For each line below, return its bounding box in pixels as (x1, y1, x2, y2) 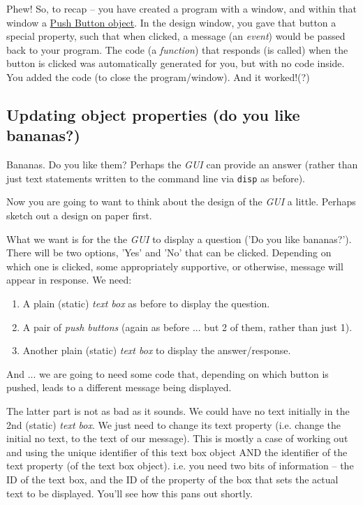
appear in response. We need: (6, 272, 132, 287)
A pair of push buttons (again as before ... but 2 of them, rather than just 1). (22, 319, 353, 334)
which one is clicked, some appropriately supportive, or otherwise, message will (6, 258, 343, 273)
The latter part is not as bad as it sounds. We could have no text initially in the (6, 403, 350, 418)
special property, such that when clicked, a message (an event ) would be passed (6, 29, 346, 43)
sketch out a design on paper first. (6, 208, 152, 222)
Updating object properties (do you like (6, 103, 300, 125)
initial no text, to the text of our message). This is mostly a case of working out (6, 431, 348, 446)
